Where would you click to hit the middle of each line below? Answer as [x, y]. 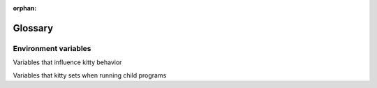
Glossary [33, 28]
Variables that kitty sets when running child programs [90, 75]
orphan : [25, 8]
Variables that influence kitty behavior [67, 62]
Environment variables [52, 48]
